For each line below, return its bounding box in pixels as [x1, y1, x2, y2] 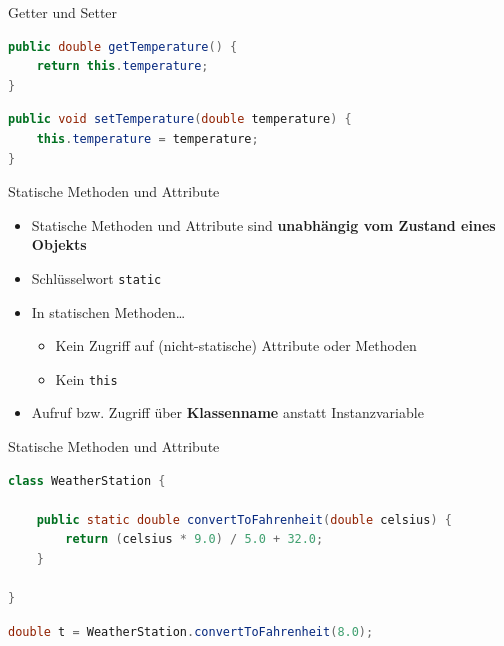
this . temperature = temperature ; [36, 131, 259, 146]
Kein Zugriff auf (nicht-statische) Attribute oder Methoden [55, 335, 417, 356]
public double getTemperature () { [8, 39, 238, 54]
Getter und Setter [8, 2, 118, 22]
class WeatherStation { [8, 473, 166, 488]
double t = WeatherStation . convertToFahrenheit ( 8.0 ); [8, 624, 374, 639]
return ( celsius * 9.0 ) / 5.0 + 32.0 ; [65, 532, 324, 547]
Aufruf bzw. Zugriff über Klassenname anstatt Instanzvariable [31, 402, 424, 423]
